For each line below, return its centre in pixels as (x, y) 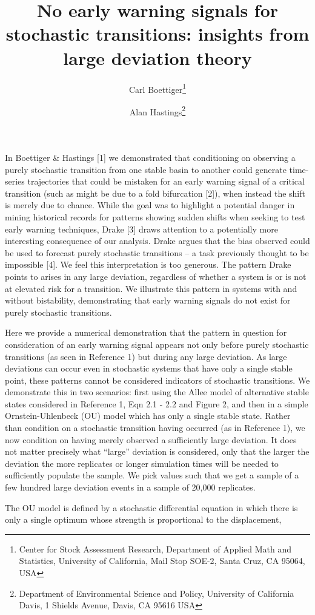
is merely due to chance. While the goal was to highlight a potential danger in (150, 205)
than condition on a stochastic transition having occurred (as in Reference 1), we (155, 428)
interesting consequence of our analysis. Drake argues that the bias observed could (157, 241)
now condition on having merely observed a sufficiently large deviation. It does (151, 439)
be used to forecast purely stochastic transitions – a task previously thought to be (157, 252)
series (15, 181)
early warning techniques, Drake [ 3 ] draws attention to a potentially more (141, 229)
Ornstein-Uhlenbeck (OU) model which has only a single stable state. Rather (148, 416)
